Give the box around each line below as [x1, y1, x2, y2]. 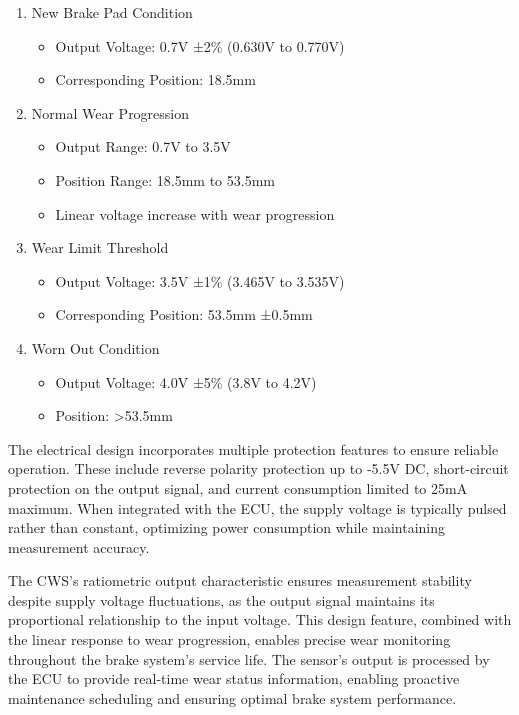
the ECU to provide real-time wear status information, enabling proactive [8, 668, 460, 689]
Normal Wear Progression [31, 102, 190, 123]
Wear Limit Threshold [31, 237, 169, 258]
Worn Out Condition [31, 337, 160, 358]
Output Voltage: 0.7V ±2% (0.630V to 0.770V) [55, 35, 345, 56]
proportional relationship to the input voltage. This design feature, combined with [8, 609, 512, 630]
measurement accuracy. [8, 536, 150, 557]
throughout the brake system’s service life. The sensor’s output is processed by [8, 648, 490, 669]
